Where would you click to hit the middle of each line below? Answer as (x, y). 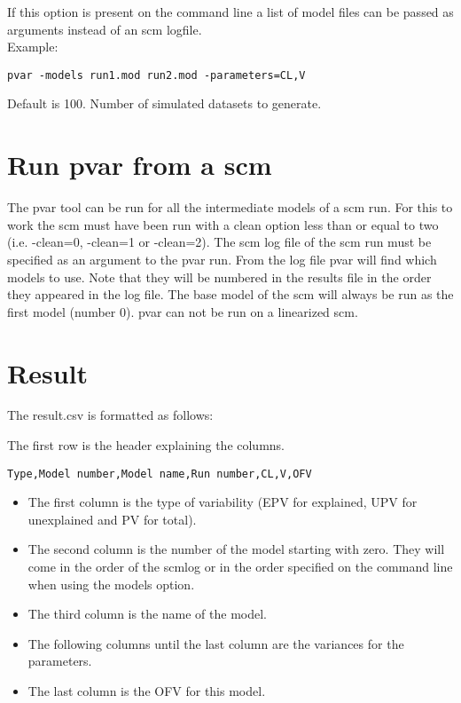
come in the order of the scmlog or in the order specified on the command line (240, 567)
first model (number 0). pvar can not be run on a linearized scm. (183, 311)
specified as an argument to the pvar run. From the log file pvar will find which (222, 259)
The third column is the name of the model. (148, 614)
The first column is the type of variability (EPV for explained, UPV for (223, 502)
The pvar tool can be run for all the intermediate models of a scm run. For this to (230, 207)
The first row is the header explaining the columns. (146, 445)
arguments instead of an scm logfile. (105, 29)
